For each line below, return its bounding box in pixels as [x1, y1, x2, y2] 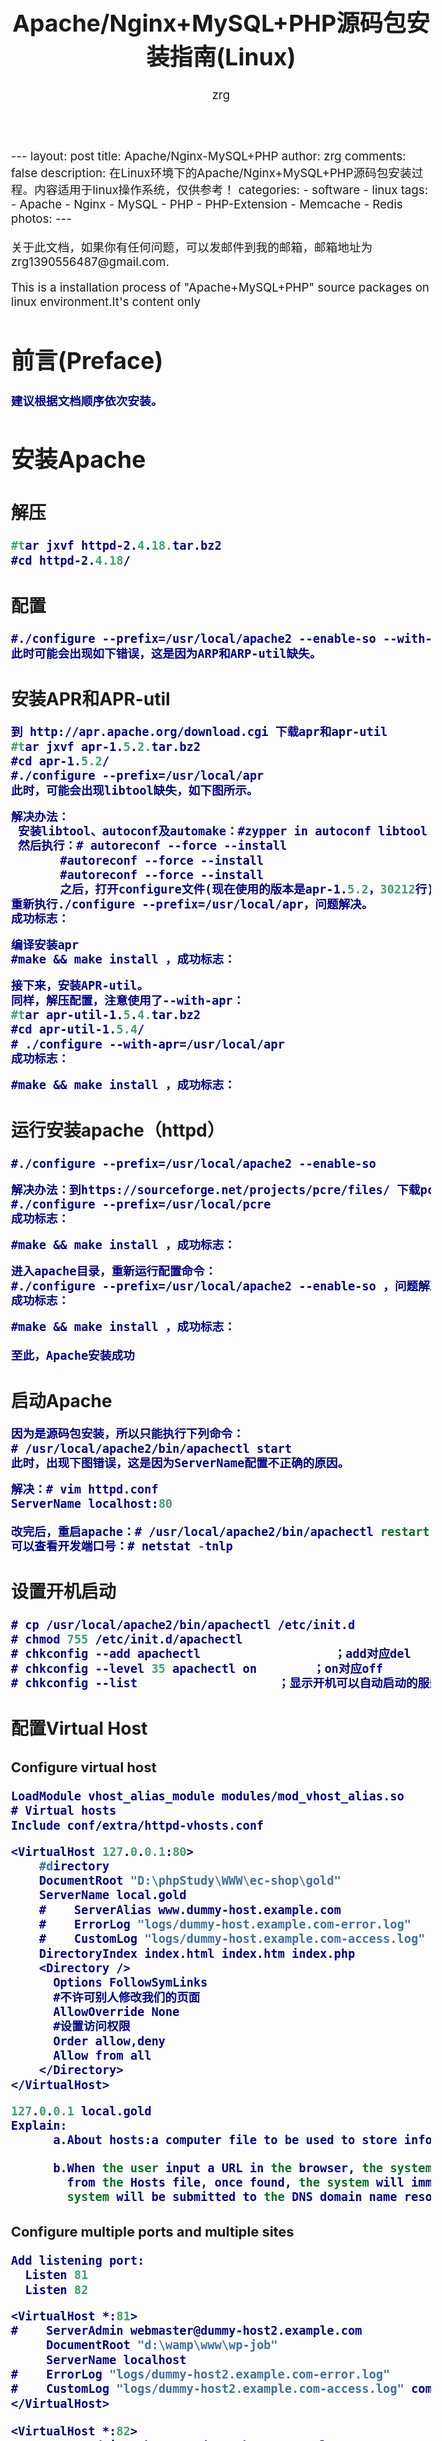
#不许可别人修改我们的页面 [52, 1990, 201, 2005]
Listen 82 [24, 2282, 89, 2297]
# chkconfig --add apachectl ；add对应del [11, 1647, 412, 1661]
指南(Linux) [169, 42, 296, 72]
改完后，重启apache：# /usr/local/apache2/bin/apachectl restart [11, 1524, 430, 1539]
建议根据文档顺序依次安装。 [11, 394, 163, 408]
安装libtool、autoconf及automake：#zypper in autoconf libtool [17, 824, 428, 838]
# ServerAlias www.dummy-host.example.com [38, 1902, 341, 1917]
